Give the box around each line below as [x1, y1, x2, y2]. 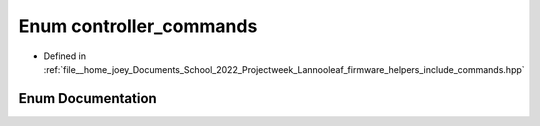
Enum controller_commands [18, 15, 258, 37]
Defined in [43, 50, 87, 62]
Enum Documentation [18, 90, 157, 107]
